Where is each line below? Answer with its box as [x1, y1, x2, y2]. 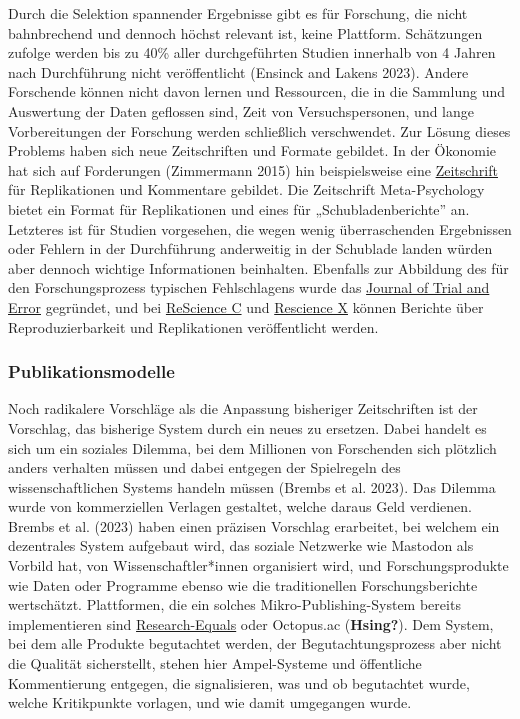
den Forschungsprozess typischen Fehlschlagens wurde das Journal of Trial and [8, 277, 490, 298]
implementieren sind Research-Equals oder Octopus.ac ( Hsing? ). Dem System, [8, 613, 494, 634]
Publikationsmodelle [8, 359, 175, 384]
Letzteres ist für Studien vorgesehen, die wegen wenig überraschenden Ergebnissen [8, 218, 512, 239]
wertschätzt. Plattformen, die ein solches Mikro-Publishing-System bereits [8, 594, 461, 615]
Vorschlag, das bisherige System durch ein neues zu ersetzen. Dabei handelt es [8, 417, 487, 438]
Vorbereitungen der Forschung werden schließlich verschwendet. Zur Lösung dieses [8, 120, 511, 141]
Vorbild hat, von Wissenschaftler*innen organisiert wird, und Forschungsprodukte [8, 555, 509, 576]
